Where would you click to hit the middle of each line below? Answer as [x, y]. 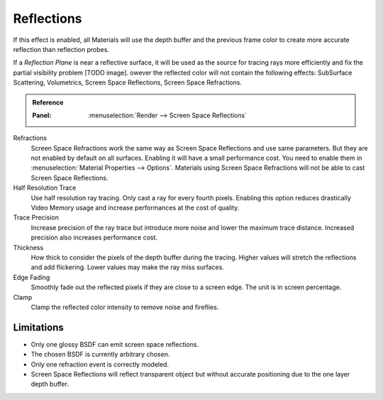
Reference [48, 102]
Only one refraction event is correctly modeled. [100, 364]
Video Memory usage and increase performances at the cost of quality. [135, 208]
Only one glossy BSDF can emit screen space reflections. [115, 344]
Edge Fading [32, 277]
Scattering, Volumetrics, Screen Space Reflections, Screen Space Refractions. [128, 82]
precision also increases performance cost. [94, 237]
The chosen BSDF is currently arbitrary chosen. [100, 355]
